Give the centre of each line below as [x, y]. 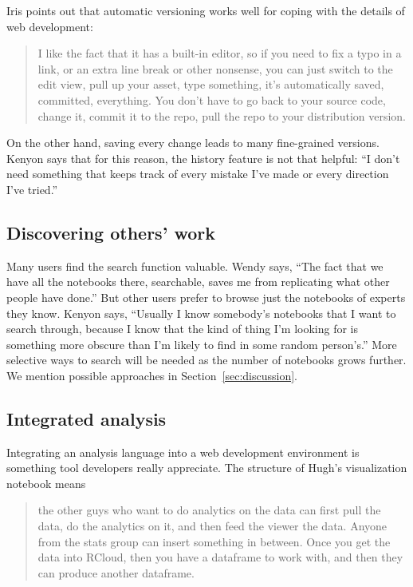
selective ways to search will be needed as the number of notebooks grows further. [206, 360]
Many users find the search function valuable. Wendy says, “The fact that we [195, 266]
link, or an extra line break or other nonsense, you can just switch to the [215, 68]
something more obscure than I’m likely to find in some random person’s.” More [202, 344]
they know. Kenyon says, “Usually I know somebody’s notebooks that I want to [201, 313]
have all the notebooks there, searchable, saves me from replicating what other [198, 282]
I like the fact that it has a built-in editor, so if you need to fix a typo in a [220, 53]
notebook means [46, 483]
